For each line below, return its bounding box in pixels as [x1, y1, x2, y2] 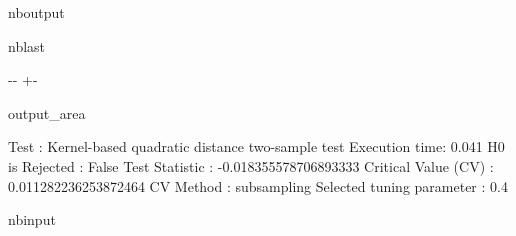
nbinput [8, 209, 56, 230]
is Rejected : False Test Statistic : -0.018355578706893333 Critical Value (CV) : [8, 155, 494, 176]
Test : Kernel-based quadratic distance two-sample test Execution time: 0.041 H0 [8, 136, 505, 157]
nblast [8, 35, 46, 56]
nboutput [8, 2, 65, 22]
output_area [8, 102, 86, 123]
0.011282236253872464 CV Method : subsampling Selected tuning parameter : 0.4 [8, 175, 508, 196]
